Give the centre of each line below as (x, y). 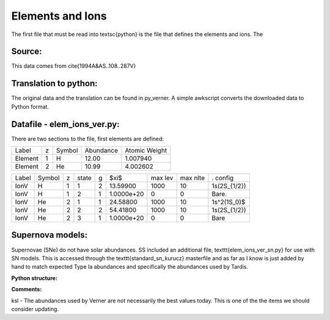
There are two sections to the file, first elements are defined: (88, 139)
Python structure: (35, 278)
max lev (162, 178)
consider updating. (35, 309)
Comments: (27, 289)
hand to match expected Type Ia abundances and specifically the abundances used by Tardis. (130, 267)
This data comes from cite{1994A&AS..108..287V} (74, 66)
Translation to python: (54, 83)
